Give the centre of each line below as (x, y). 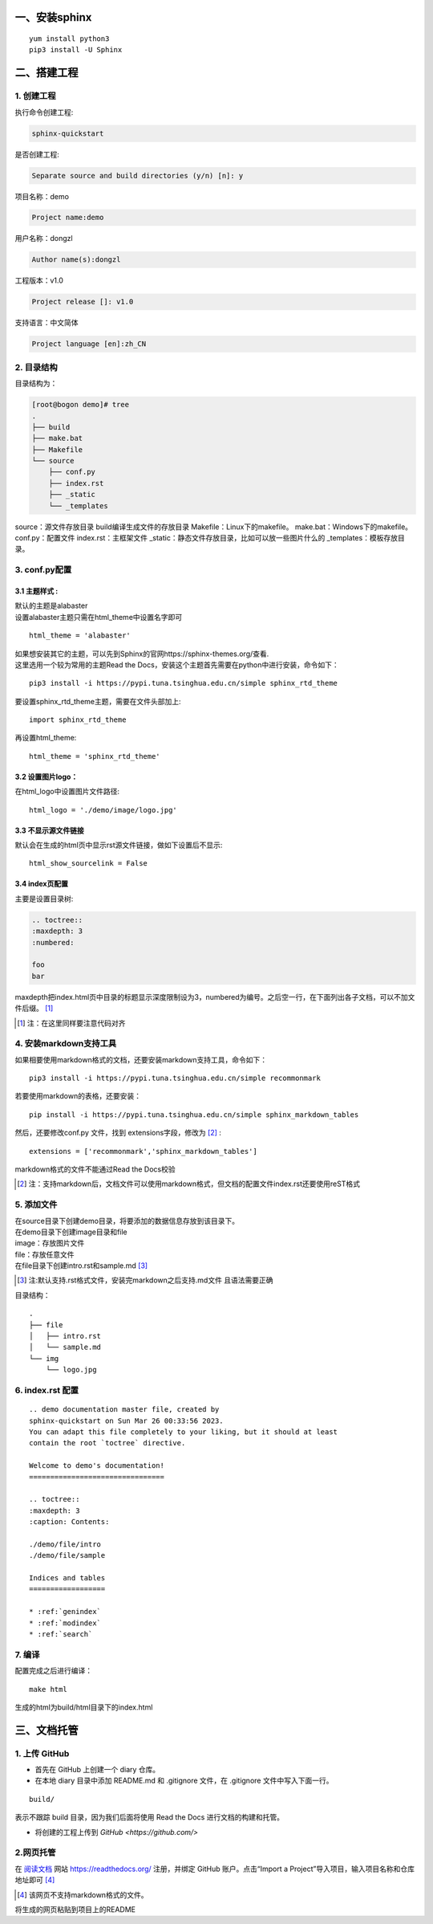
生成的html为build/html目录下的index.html (84, 1707)
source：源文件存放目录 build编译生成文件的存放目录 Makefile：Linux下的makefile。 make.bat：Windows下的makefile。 (214, 527)
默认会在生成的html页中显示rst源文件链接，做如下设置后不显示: (119, 845)
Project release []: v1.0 (83, 302)
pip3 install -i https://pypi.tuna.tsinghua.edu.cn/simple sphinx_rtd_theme (184, 683)
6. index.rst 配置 (47, 1390)
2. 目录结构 (36, 367)
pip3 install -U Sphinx (76, 50)
